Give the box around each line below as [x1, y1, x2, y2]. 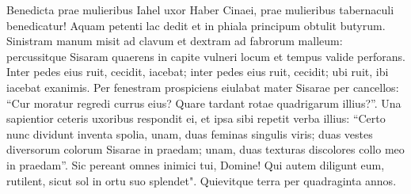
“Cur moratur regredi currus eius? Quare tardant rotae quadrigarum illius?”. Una [6, 94, 401, 111]
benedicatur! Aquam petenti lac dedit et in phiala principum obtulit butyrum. [6, 17, 386, 33]
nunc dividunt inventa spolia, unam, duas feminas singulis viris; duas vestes [6, 125, 373, 142]
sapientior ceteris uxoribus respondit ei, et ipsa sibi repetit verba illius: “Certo [6, 110, 386, 127]
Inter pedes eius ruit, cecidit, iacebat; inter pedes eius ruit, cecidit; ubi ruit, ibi [6, 63, 389, 80]
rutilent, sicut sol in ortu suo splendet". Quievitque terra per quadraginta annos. [6, 172, 397, 188]
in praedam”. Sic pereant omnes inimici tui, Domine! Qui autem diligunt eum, [6, 156, 385, 173]
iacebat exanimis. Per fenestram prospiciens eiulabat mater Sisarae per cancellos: [6, 78, 399, 95]
